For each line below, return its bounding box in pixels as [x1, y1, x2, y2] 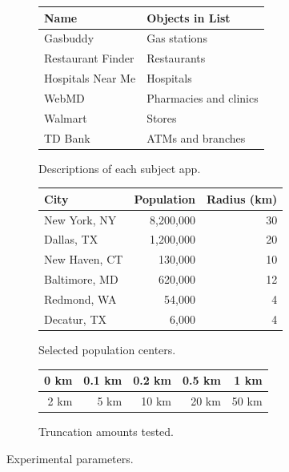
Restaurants [147, 50, 206, 67]
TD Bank [44, 129, 90, 146]
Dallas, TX [44, 231, 98, 248]
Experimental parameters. [6, 450, 134, 466]
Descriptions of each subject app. [38, 159, 201, 176]
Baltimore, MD [44, 271, 118, 288]
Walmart [44, 109, 87, 126]
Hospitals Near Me [44, 70, 136, 87]
